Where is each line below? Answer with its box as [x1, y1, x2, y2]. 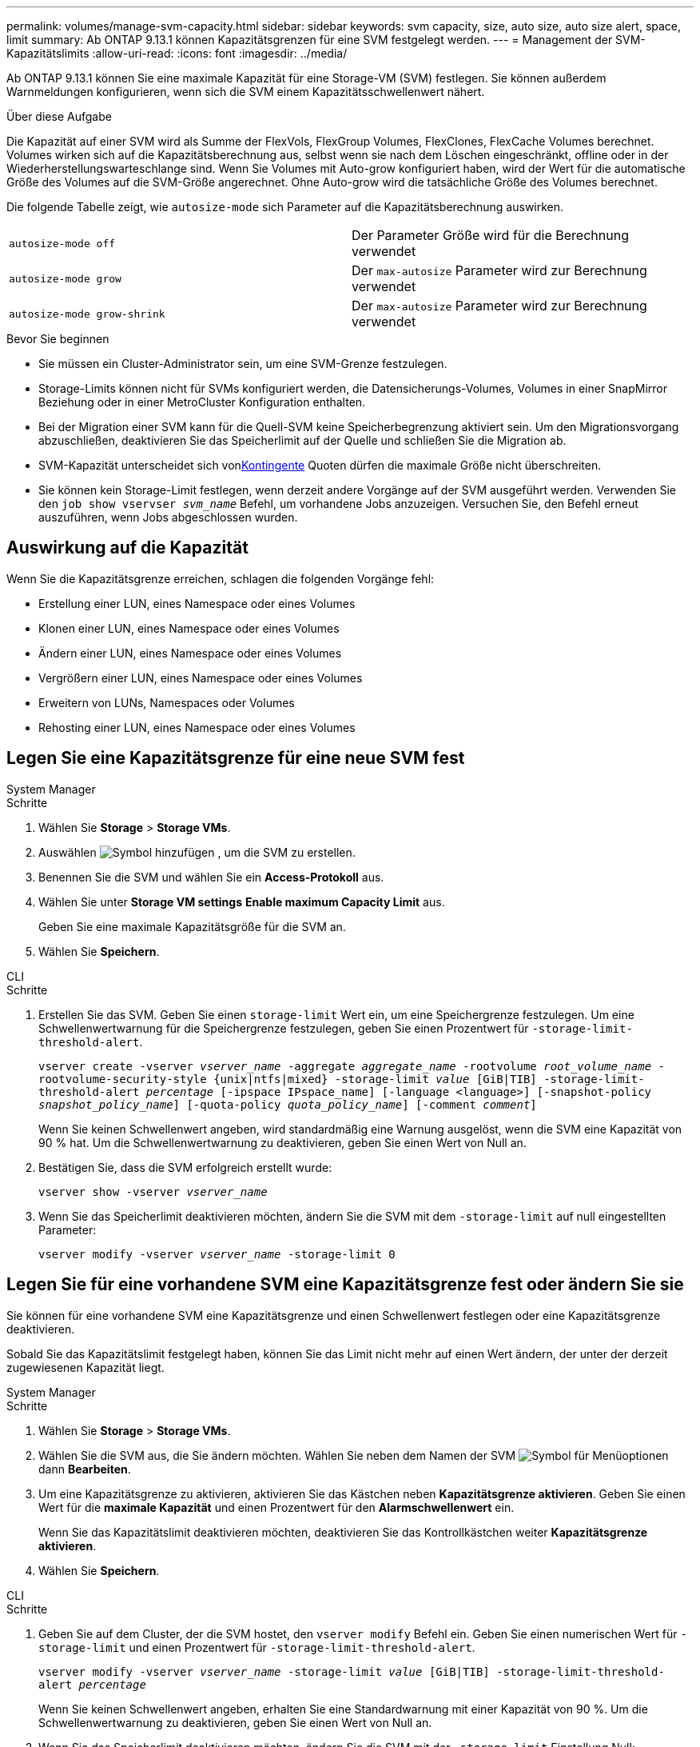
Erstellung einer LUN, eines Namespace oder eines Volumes [38, 596, 356, 610]
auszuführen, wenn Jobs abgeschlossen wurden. [38, 510, 298, 524]
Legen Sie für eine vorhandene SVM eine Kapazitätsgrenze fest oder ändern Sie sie [6, 1274, 684, 1295]
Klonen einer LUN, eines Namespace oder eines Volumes [38, 621, 340, 635]
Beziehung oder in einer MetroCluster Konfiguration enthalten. [38, 395, 366, 409]
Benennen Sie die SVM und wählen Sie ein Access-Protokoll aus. [38, 870, 384, 884]
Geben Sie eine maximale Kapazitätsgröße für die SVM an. [38, 919, 346, 933]
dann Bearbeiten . [38, 1461, 131, 1476]
